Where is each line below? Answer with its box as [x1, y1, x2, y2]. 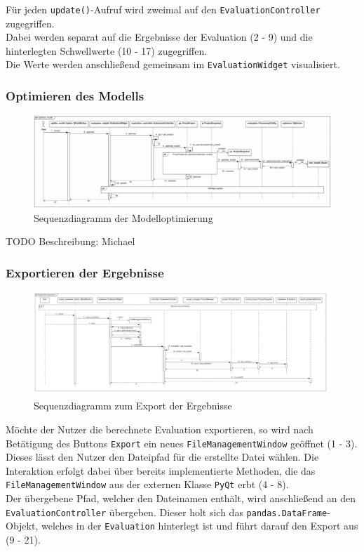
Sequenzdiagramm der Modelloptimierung [34, 210, 213, 225]
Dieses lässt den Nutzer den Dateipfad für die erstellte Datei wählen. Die [6, 449, 319, 464]
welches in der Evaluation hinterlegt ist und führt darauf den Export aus [41, 518, 358, 533]
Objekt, [6, 518, 39, 533]
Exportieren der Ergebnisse [6, 263, 164, 281]
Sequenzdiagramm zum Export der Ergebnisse [34, 398, 232, 413]
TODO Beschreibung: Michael [6, 234, 135, 249]
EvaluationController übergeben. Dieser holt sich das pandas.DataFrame [6, 504, 328, 519]
